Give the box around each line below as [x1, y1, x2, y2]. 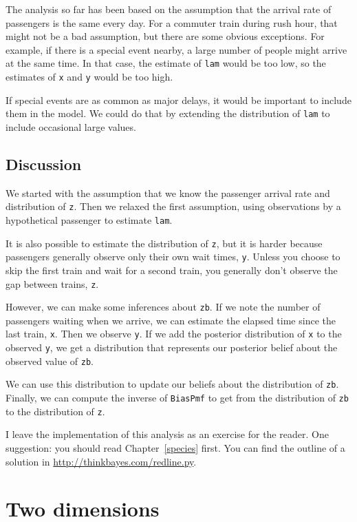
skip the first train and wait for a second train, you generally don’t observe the [6, 262, 338, 277]
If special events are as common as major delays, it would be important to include [6, 92, 351, 107]
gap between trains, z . [6, 276, 99, 291]
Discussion [6, 153, 82, 174]
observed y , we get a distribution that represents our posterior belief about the [6, 340, 338, 355]
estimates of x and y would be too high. [6, 70, 173, 84]
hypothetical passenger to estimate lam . [6, 212, 173, 227]
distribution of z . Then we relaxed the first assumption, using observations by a [6, 199, 341, 213]
